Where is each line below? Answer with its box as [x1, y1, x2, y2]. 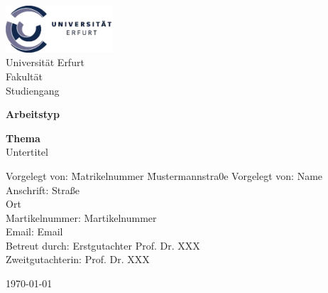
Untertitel [6, 144, 48, 159]
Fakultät [6, 68, 43, 83]
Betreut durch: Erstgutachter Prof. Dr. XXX [6, 238, 200, 252]
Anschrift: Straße [6, 182, 80, 197]
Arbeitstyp [6, 107, 60, 122]
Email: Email [6, 224, 63, 239]
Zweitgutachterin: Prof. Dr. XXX [6, 252, 150, 267]
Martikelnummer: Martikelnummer [6, 210, 157, 225]
